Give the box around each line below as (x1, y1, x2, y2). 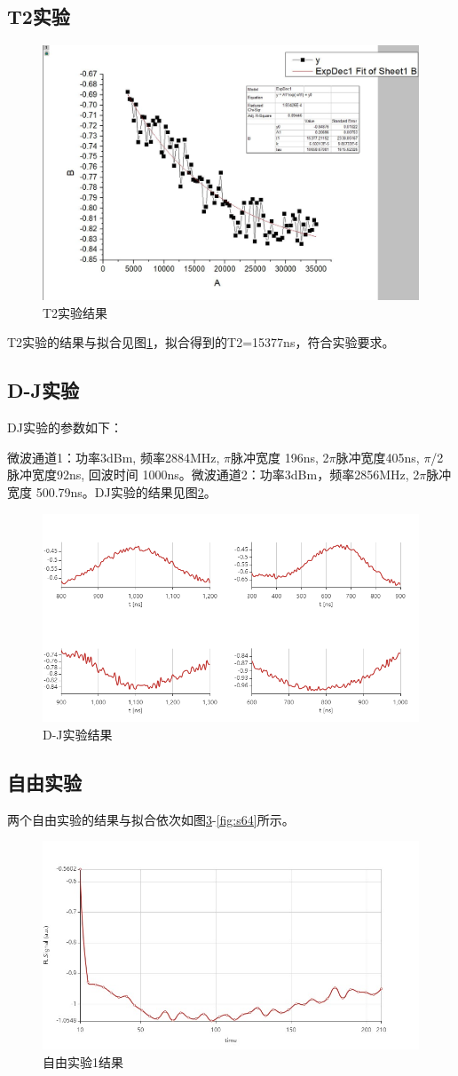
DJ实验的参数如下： (7, 418, 122, 437)
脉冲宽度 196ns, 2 (231, 447, 329, 466)
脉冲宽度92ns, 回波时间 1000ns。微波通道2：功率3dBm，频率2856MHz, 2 (7, 465, 420, 484)
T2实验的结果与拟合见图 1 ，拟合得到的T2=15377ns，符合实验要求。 (7, 333, 395, 352)
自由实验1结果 (43, 1052, 123, 1071)
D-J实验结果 (43, 725, 113, 744)
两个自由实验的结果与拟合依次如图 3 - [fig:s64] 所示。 (7, 810, 295, 828)
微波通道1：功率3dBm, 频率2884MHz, (7, 447, 220, 466)
